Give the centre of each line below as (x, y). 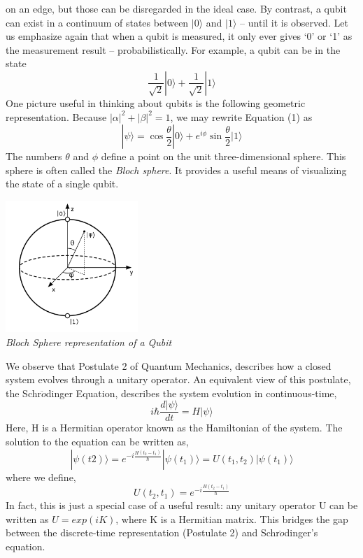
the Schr (23, 393)
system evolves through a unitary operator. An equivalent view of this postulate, (178, 379)
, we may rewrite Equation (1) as (241, 116)
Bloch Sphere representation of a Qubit (89, 342)
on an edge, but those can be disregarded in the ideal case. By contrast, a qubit (176, 8)
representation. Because (56, 116)
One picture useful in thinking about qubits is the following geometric (156, 102)
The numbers (34, 156)
